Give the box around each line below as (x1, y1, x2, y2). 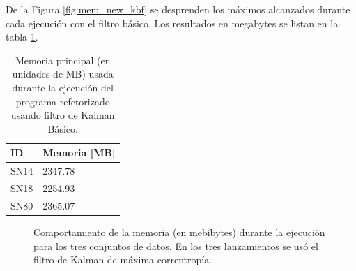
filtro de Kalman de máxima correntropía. (33, 252, 212, 267)
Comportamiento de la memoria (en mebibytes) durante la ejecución (33, 224, 325, 239)
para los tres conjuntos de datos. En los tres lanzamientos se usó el (33, 238, 318, 253)
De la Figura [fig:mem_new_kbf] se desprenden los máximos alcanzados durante (6, 2, 350, 16)
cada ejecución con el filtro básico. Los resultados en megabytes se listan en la (6, 15, 339, 30)
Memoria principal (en (15, 52, 111, 67)
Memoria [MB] (42, 145, 116, 160)
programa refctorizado (15, 94, 110, 108)
